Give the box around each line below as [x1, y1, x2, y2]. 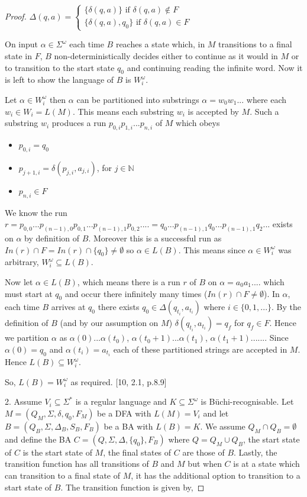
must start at [5, 287, 53, 299]
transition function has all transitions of [5, 457, 149, 470]
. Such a [250, 105, 279, 117]
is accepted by [188, 105, 239, 117]
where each [246, 93, 287, 105]
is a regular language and [75, 395, 167, 408]
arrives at [51, 301, 86, 313]
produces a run [51, 117, 106, 129]
